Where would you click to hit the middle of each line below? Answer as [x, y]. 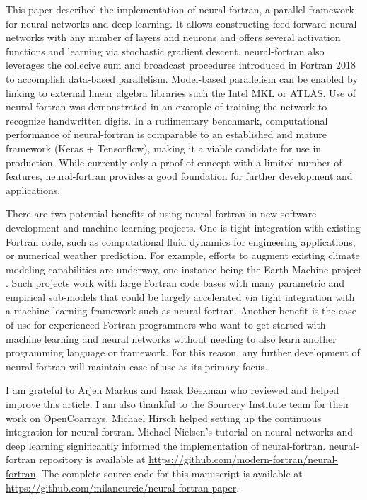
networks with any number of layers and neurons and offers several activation [173, 37]
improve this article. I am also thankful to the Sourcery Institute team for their [178, 404]
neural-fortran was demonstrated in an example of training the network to [167, 107]
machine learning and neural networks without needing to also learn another [171, 338]
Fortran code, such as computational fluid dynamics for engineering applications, [181, 241]
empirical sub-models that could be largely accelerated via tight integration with [180, 296]
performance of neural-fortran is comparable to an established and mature [166, 134]
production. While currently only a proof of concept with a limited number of [174, 162]
